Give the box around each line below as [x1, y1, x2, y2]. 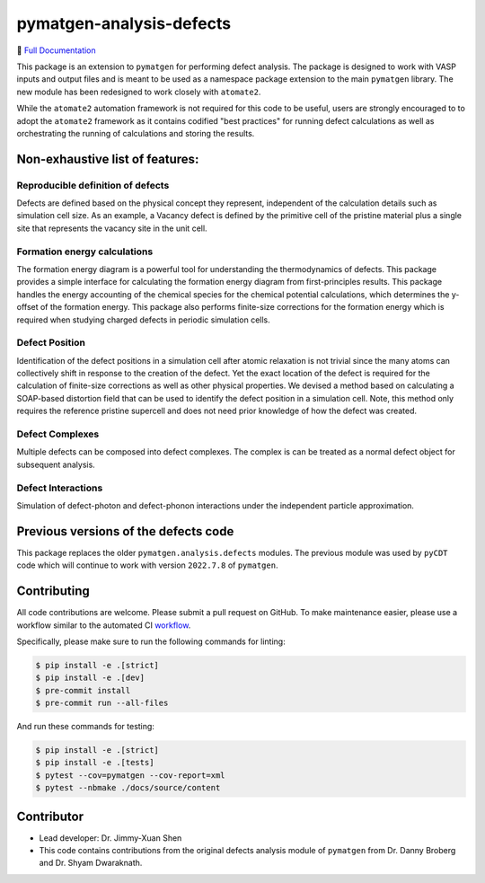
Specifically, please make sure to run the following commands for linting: [16, 636, 287, 647]
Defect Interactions [16, 481, 103, 494]
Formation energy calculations [16, 245, 154, 258]
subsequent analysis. [16, 459, 96, 470]
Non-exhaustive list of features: [16, 151, 199, 166]
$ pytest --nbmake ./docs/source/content [35, 782, 221, 793]
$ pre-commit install [35, 685, 131, 695]
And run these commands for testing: [16, 721, 154, 732]
